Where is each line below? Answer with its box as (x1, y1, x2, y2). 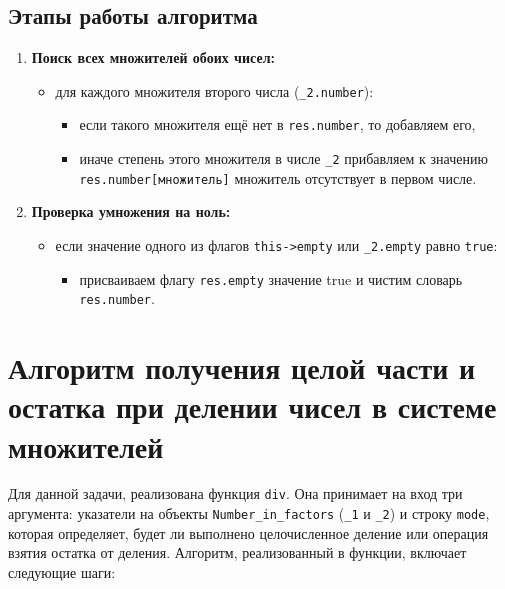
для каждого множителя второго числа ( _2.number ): (55, 80, 374, 101)
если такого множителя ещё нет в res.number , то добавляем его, (79, 114, 476, 135)
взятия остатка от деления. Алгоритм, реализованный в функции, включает (8, 542, 467, 563)
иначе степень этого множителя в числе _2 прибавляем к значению (79, 148, 488, 169)
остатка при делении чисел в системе (8, 386, 497, 427)
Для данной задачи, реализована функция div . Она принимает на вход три (8, 483, 463, 504)
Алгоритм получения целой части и (8, 347, 476, 388)
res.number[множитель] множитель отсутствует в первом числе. (79, 167, 477, 188)
